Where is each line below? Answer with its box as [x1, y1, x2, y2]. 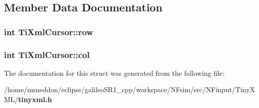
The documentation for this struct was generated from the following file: [4, 67, 225, 78]
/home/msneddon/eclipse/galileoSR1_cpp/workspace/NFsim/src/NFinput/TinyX [4, 84, 255, 95]
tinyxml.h [18, 94, 52, 105]
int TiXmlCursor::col [4, 48, 90, 60]
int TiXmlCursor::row [4, 25, 94, 38]
